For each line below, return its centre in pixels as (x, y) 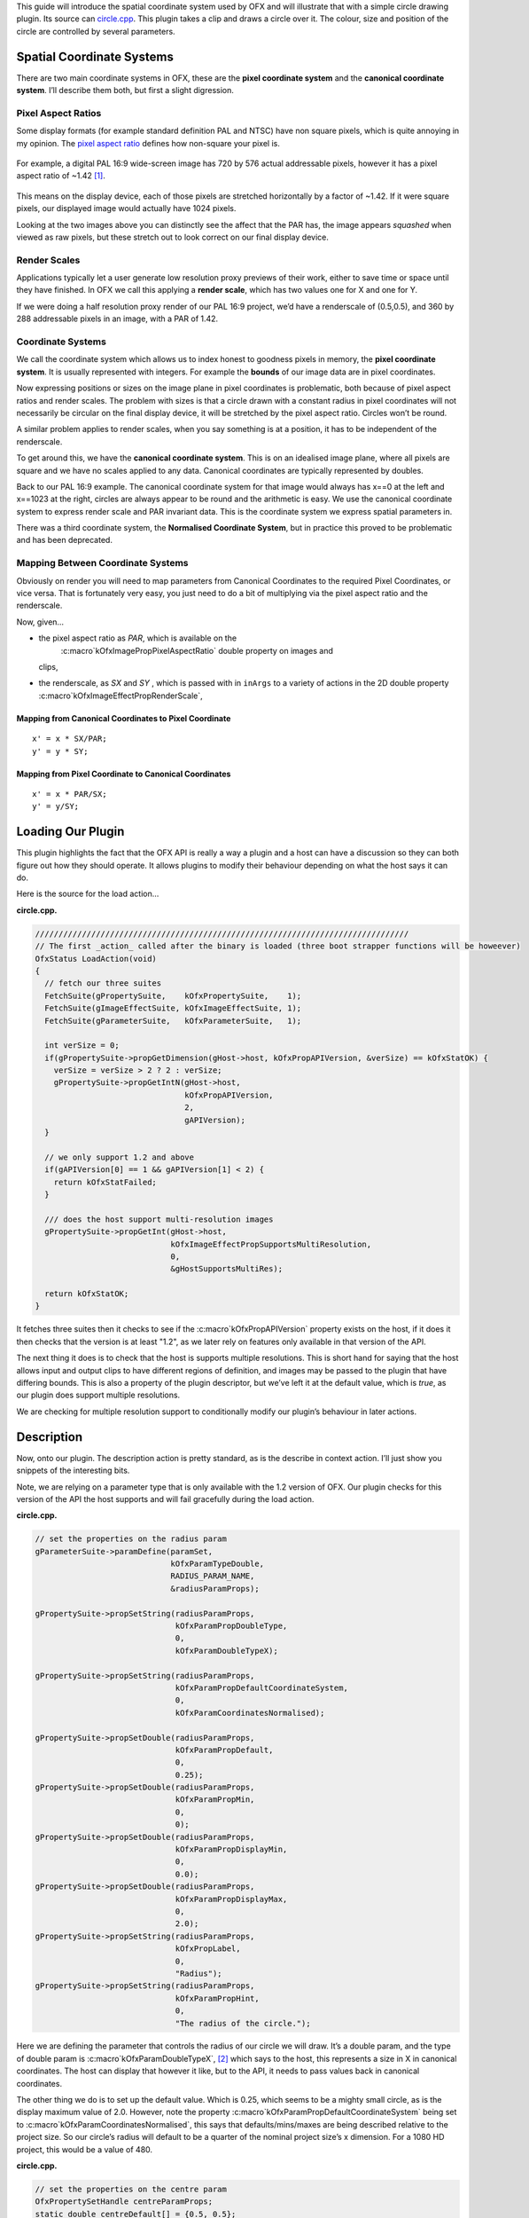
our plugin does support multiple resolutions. (98, 1395)
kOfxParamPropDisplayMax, (231, 1899)
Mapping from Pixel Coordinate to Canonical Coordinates (124, 774)
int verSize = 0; (82, 1046)
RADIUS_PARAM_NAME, (213, 1576)
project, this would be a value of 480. (85, 2149)
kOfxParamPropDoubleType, (231, 1626)
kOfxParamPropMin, (215, 1800)
